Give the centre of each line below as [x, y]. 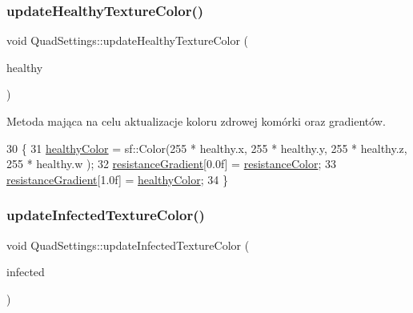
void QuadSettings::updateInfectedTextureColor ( [128, 245]
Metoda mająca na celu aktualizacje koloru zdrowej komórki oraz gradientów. [196, 121]
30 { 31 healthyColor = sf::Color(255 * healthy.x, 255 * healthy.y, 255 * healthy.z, [207, 148]
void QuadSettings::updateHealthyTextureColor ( [127, 40]
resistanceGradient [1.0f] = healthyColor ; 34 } [117, 179]
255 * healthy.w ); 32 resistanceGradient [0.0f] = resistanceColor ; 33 [172, 164]
